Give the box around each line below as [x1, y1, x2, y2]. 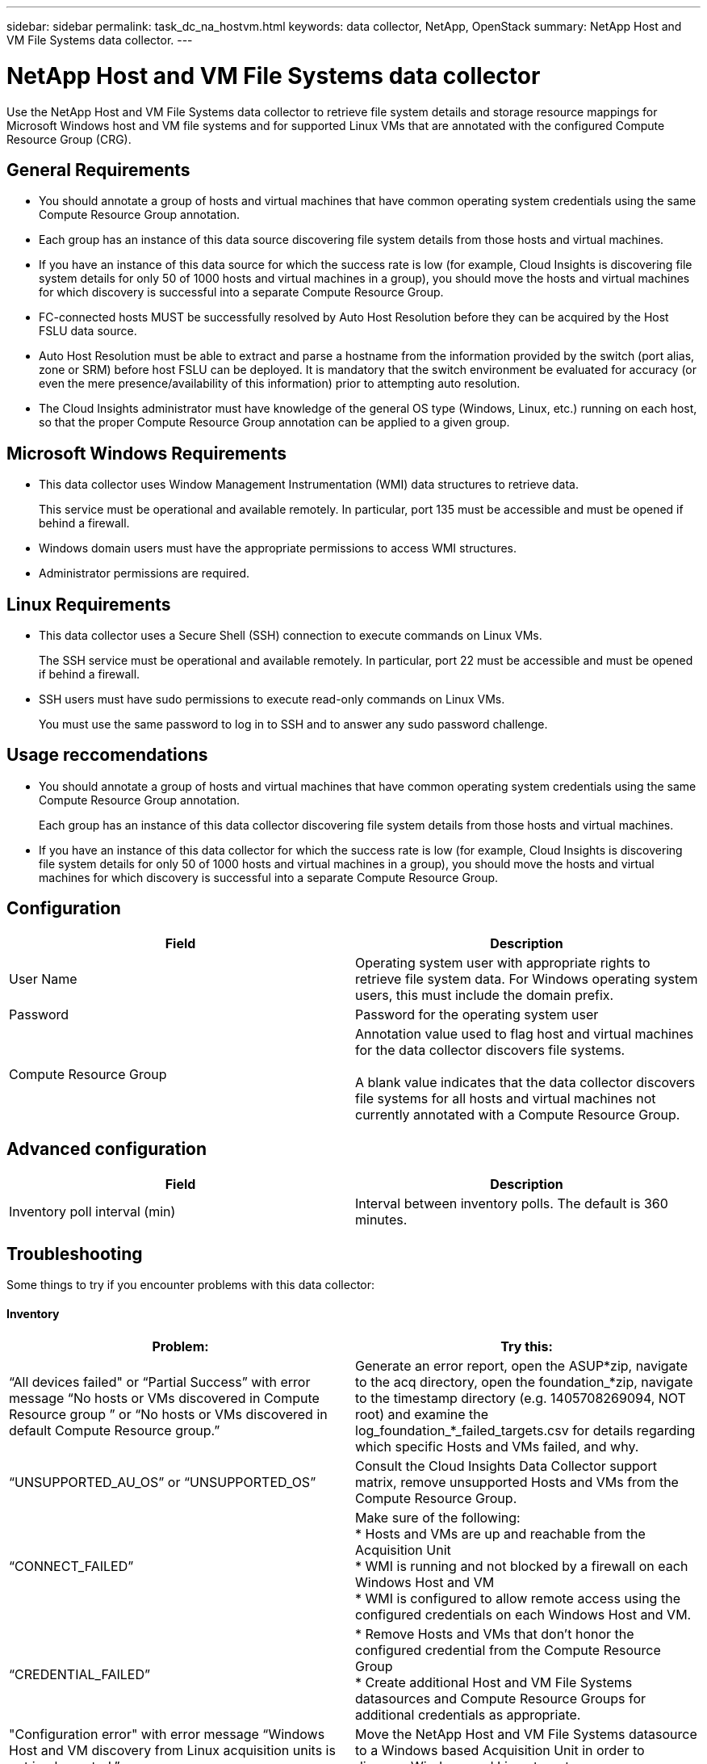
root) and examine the [355, 1405, 489, 1422]
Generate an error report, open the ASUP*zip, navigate [355, 1357, 688, 1374]
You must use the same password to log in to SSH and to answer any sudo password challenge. [39, 717, 548, 732]
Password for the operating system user [355, 1006, 599, 1023]
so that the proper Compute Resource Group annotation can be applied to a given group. [39, 415, 510, 430]
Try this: [500, 1338, 553, 1354]
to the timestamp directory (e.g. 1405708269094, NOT [355, 1389, 686, 1406]
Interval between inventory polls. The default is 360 [355, 1195, 668, 1212]
